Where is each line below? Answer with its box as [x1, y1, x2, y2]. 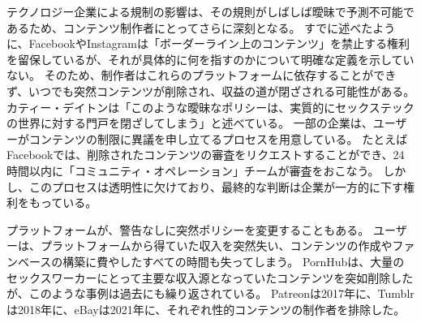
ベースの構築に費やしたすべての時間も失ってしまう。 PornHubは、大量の [17, 252, 405, 269]
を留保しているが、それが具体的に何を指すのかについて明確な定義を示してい [6, 50, 415, 67]
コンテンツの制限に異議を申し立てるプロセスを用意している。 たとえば [28, 130, 408, 147]
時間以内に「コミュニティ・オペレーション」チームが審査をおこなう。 [6, 161, 380, 179]
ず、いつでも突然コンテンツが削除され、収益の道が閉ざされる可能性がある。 [6, 82, 415, 99]
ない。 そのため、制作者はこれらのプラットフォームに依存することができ [6, 67, 397, 84]
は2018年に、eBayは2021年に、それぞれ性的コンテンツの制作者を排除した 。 [6, 300, 406, 317]
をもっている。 [17, 194, 97, 211]
